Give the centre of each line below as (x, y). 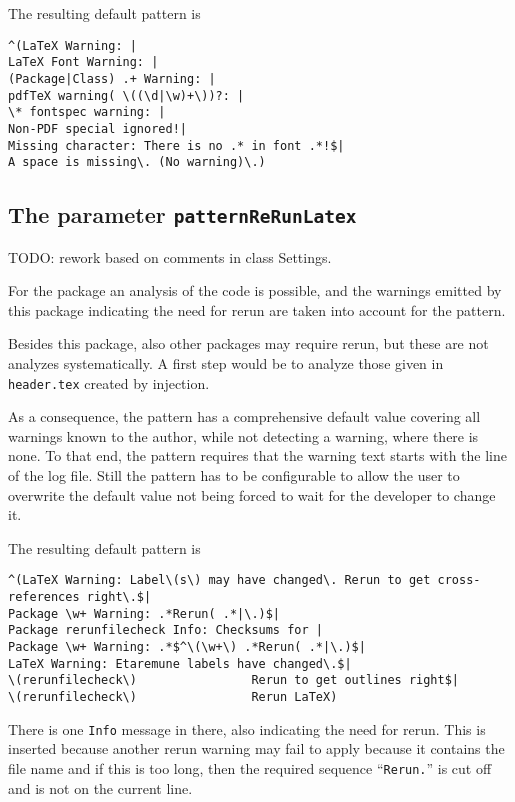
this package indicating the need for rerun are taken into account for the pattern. (257, 309)
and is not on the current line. (100, 787)
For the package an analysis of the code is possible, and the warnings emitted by (255, 290)
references (44, 597)
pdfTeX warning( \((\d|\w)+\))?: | (126, 95)
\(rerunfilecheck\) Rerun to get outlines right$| (234, 680)
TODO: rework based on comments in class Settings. (170, 256)
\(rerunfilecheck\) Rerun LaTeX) (173, 697)
